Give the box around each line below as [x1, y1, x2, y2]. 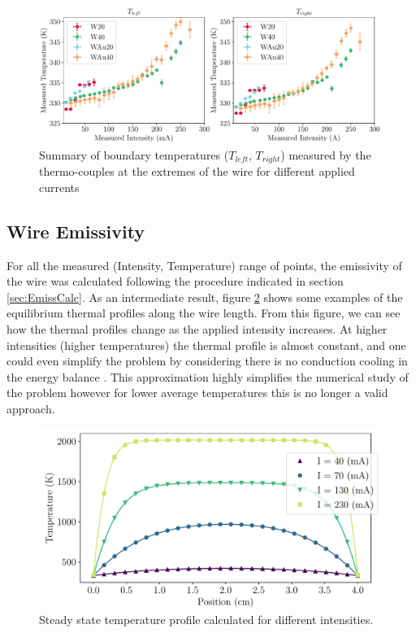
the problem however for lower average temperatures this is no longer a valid [6, 384, 388, 401]
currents [39, 178, 80, 195]
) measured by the [280, 146, 371, 163]
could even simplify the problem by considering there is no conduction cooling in [6, 352, 408, 369]
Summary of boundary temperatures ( [39, 146, 229, 163]
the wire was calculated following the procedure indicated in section [6, 273, 344, 290]
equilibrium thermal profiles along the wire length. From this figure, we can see [6, 304, 401, 321]
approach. [6, 399, 55, 417]
